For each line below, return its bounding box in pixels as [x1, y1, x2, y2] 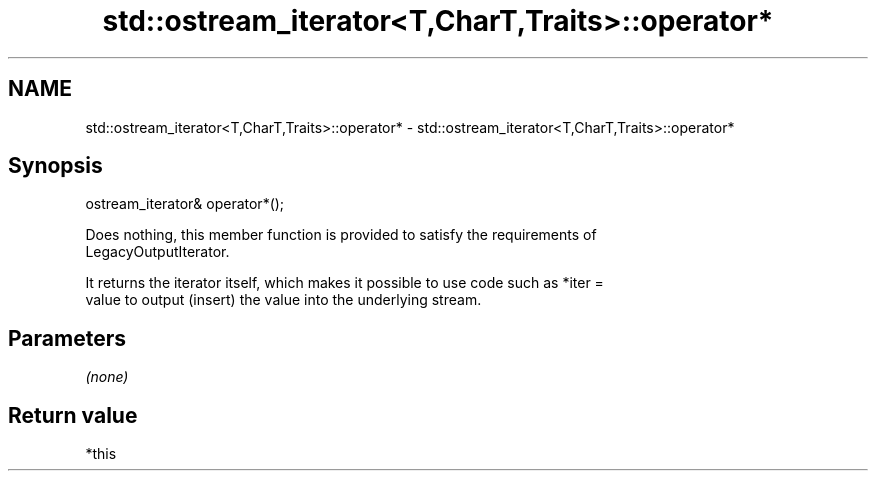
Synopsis [8, 153, 103, 179]
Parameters [8, 325, 126, 351]
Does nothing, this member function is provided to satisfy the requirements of [85, 226, 597, 244]
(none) [85, 368, 129, 386]
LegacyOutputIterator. [85, 243, 230, 261]
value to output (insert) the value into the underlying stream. [85, 291, 482, 309]
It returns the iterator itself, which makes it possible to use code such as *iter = [85, 274, 604, 292]
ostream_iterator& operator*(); [85, 195, 285, 213]
